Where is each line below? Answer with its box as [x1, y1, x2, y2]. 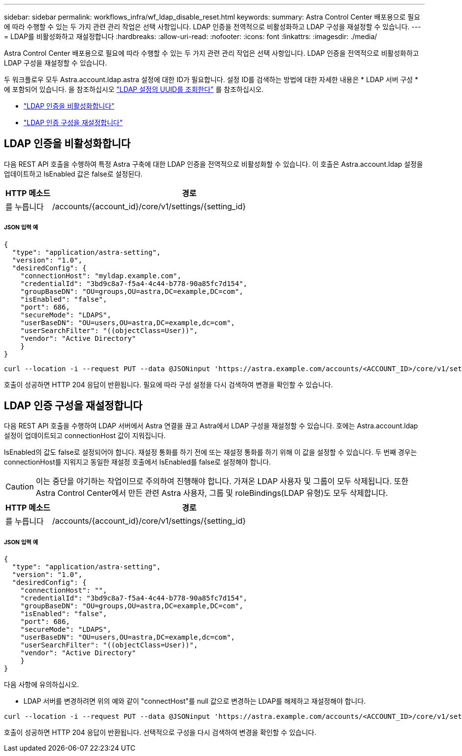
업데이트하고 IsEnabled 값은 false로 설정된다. [4, 169, 143, 178]
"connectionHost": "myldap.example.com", [20, 271, 182, 280]
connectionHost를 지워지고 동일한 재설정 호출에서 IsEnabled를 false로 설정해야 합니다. [4, 458, 271, 467]
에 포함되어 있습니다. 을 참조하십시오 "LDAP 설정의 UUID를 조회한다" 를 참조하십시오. [4, 85, 264, 93]
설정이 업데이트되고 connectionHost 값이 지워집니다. [4, 431, 166, 440]
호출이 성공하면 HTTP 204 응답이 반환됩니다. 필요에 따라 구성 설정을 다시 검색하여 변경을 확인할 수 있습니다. [4, 380, 333, 389]
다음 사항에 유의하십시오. [4, 680, 79, 689]
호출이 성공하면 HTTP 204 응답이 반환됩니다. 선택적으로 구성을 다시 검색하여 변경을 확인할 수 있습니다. [4, 728, 317, 737]
